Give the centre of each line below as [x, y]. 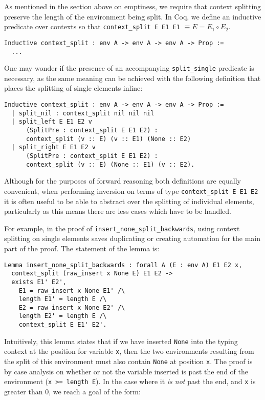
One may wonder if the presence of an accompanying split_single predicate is [129, 68]
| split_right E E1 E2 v [53, 147]
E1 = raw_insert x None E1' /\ [72, 291]
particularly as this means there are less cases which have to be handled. [118, 211]
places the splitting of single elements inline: [73, 88]
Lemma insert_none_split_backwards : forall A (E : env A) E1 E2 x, [123, 265]
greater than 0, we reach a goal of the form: [72, 391]
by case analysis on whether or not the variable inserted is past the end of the [126, 371]
